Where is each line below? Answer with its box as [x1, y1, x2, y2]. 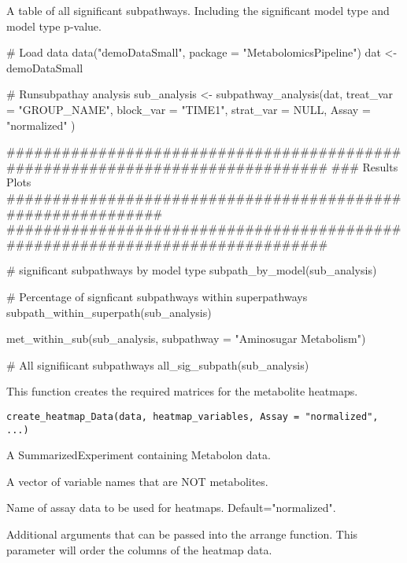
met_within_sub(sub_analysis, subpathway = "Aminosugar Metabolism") [6, 330, 366, 347]
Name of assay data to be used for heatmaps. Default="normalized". [6, 499, 336, 516]
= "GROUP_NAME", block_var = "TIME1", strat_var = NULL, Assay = [6, 101, 371, 117]
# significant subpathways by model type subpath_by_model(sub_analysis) [6, 262, 377, 278]
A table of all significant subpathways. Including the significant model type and [6, 2, 390, 18]
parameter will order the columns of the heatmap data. [6, 541, 272, 557]
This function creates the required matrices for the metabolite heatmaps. [6, 383, 358, 399]
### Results [331, 158, 398, 175]
